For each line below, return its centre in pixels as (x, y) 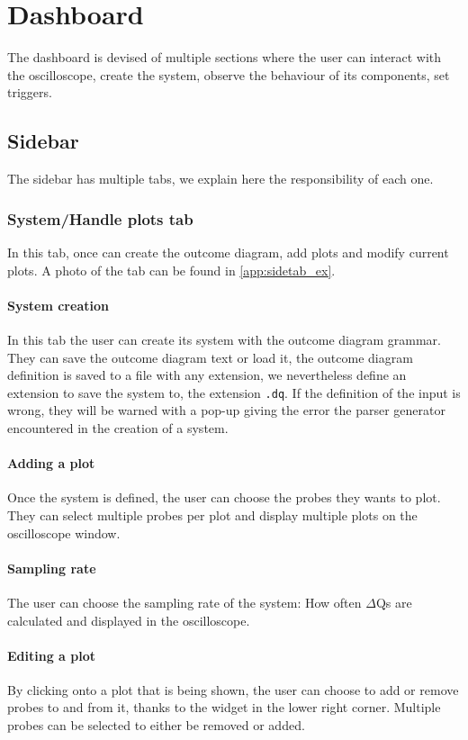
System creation (58, 305)
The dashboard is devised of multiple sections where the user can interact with (225, 57)
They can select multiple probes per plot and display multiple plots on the (212, 514)
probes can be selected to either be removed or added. (156, 725)
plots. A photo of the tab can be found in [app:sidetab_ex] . (171, 270)
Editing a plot (51, 655)
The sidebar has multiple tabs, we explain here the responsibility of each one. (220, 179)
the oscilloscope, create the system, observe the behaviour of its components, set (229, 74)
